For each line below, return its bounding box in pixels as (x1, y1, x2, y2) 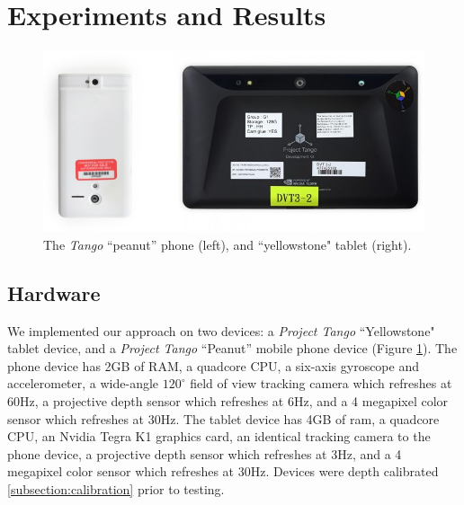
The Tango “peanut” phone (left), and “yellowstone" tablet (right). (43, 235, 412, 253)
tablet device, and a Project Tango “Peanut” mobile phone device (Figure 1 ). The (7, 339, 458, 358)
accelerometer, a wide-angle (7, 374, 159, 393)
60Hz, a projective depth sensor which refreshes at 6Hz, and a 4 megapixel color (7, 391, 449, 410)
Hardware (7, 279, 101, 306)
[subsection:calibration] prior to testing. (7, 479, 225, 498)
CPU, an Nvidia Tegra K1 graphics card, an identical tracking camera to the (7, 427, 431, 446)
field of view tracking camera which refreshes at (190, 374, 452, 393)
